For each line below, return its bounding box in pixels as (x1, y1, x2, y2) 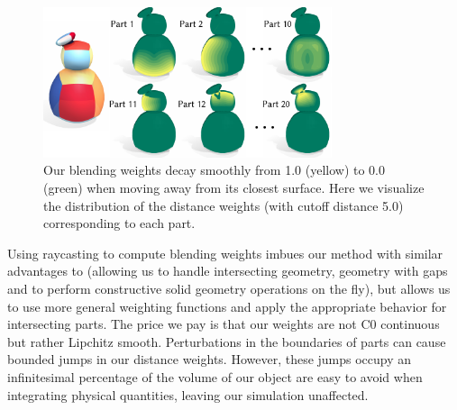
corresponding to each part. (43, 214, 196, 232)
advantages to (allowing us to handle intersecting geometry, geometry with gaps (7, 261, 448, 280)
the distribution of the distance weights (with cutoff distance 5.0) (43, 196, 404, 214)
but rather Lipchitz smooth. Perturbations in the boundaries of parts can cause (7, 332, 446, 351)
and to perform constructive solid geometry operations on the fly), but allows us (7, 279, 451, 298)
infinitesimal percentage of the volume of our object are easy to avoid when (7, 367, 423, 386)
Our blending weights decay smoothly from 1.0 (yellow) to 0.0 (43, 160, 386, 179)
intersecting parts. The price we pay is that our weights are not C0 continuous (7, 314, 440, 333)
